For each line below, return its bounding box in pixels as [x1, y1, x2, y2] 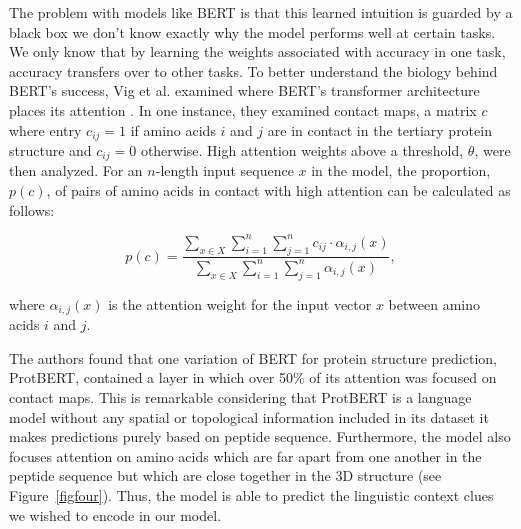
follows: [9, 199, 55, 220]
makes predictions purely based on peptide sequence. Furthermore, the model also [9, 426, 511, 447]
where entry [9, 119, 82, 140]
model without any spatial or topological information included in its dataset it [9, 406, 489, 427]
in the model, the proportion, [311, 160, 491, 181]
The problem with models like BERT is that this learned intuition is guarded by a [9, 2, 513, 22]
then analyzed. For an [9, 160, 143, 181]
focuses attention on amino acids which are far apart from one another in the [9, 445, 482, 466]
